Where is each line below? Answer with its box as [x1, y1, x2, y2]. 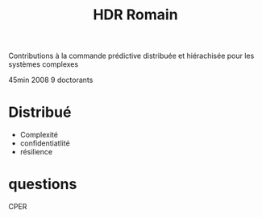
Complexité [19, 130, 59, 140]
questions [8, 175, 77, 194]
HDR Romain [92, 6, 179, 24]
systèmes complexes [8, 60, 79, 69]
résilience [19, 147, 53, 157]
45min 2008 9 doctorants [8, 75, 94, 85]
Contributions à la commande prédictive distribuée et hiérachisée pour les [8, 51, 255, 61]
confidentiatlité [19, 138, 70, 148]
